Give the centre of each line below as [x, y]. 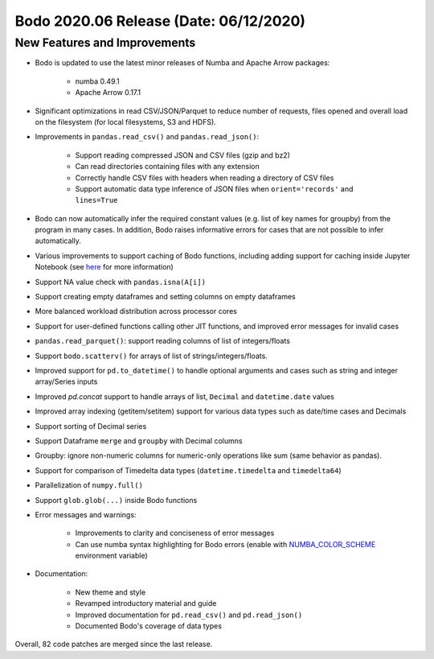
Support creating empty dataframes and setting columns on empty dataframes [166, 297]
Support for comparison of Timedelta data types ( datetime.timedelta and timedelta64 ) [188, 470]
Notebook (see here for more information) [104, 267]
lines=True [96, 200]
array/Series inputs [66, 381]
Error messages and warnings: [86, 514]
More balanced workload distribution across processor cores [136, 311]
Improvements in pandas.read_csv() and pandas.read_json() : [147, 137]
